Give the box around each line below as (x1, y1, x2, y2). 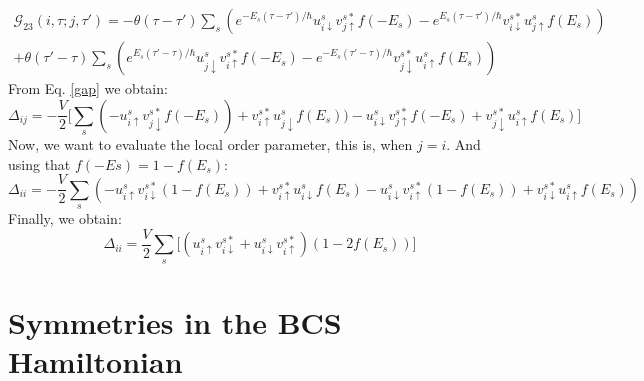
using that (8, 153, 71, 174)
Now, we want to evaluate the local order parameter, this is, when (8, 134, 413, 155)
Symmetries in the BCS (8, 301, 342, 342)
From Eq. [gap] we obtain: (8, 78, 168, 99)
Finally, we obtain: (8, 208, 122, 229)
